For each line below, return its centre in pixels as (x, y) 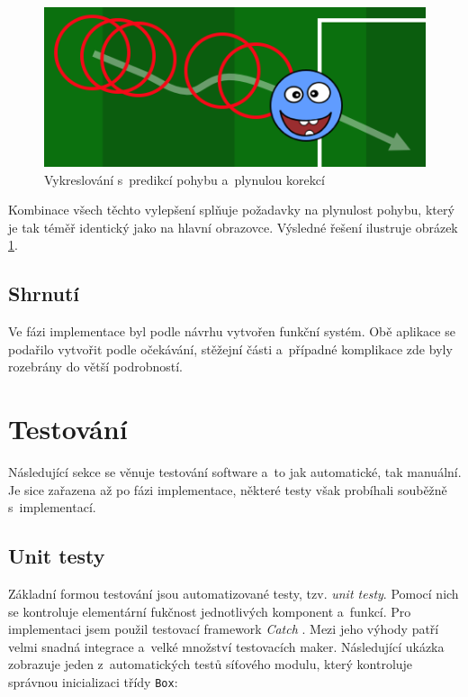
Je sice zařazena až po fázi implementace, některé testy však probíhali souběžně (228, 489)
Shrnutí (44, 293)
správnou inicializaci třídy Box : (93, 682)
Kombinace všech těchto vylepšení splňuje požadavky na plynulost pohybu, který (231, 210)
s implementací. (52, 507)
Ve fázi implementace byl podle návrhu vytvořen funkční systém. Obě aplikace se (232, 331)
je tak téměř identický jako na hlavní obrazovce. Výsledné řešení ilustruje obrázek (233, 227)
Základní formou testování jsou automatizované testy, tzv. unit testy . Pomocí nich (234, 594)
